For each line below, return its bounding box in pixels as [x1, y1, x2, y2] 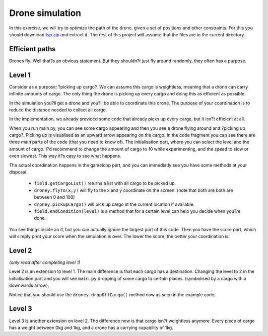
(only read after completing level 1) [9, 259, 80, 265]
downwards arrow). [9, 282, 49, 288]
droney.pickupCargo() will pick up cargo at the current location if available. [34, 201, 195, 207]
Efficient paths [9, 45, 56, 53]
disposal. [9, 169, 28, 175]
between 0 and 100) [34, 194, 75, 200]
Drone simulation [9, 7, 81, 18]
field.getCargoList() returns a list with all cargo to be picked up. [34, 180, 176, 186]
